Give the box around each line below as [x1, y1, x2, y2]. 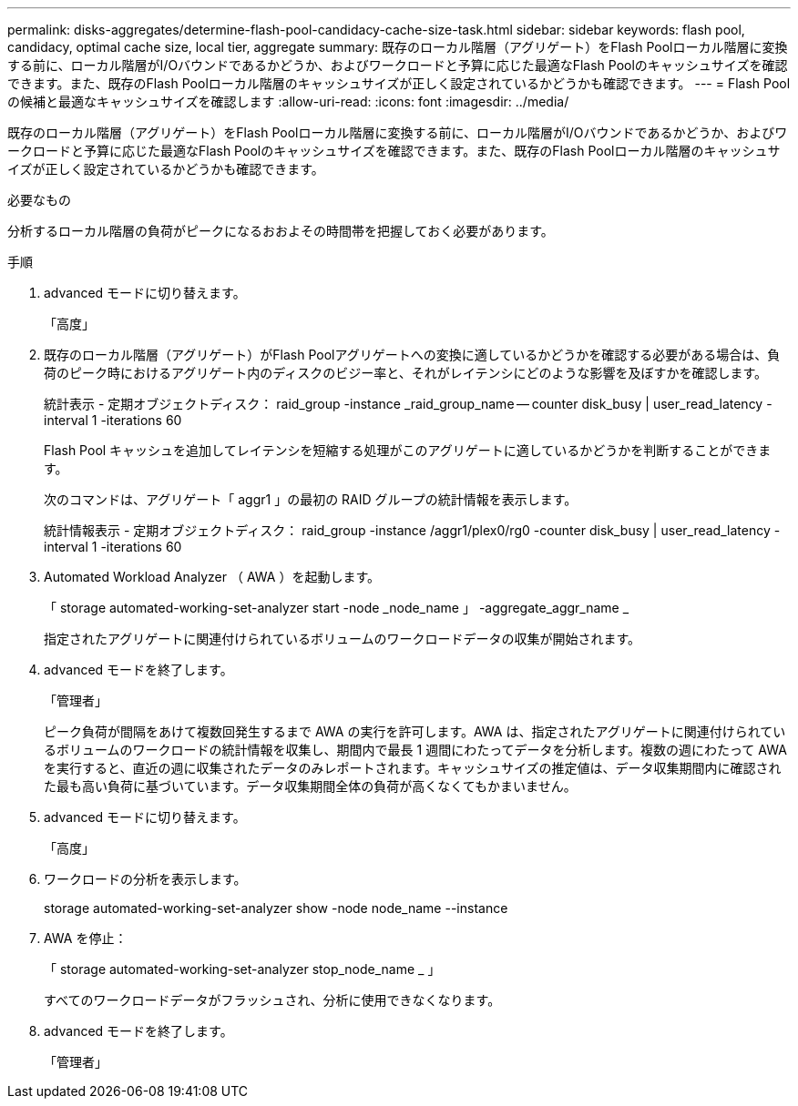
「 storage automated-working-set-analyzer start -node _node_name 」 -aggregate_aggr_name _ [44, 600, 629, 615]
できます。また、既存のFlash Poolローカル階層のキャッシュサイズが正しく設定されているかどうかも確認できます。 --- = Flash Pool [7, 76, 791, 91]
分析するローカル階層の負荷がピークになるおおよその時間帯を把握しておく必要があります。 [7, 223, 554, 238]
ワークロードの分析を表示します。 [44, 871, 247, 887]
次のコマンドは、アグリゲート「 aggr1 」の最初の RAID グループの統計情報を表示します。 [44, 492, 578, 507]
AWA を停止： [44, 930, 128, 946]
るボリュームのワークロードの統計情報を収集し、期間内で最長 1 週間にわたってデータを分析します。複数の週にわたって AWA [44, 742, 787, 757]
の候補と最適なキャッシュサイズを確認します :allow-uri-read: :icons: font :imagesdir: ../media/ [7, 94, 569, 109]
